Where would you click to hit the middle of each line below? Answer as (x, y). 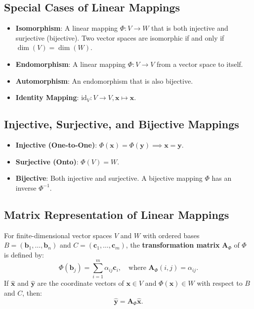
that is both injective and (190, 28)
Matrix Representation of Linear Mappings (117, 214)
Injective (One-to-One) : (56, 144)
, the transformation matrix (173, 245)
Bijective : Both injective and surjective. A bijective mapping (109, 178)
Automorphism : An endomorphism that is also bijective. (104, 80)
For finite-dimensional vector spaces (58, 235)
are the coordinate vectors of (81, 283)
